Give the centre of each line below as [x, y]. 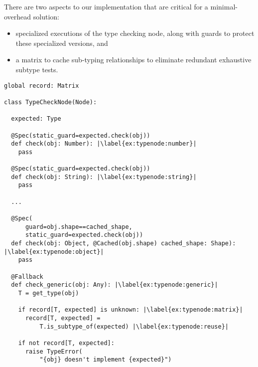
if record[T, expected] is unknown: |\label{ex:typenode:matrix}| [130, 310]
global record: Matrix [42, 86]
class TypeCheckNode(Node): [51, 102]
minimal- [224, 6]
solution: [46, 16]
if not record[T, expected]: [66, 343]
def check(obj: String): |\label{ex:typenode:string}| [104, 177]
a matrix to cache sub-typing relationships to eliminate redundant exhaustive [133, 60]
